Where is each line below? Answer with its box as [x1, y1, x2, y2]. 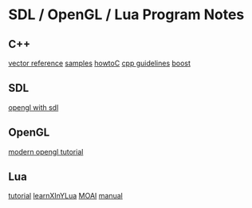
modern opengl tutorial [8, 147, 84, 156]
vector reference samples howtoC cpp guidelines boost [8, 58, 191, 68]
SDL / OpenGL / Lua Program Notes [8, 6, 245, 24]
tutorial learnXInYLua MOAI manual [8, 191, 124, 201]
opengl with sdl [8, 102, 59, 112]
